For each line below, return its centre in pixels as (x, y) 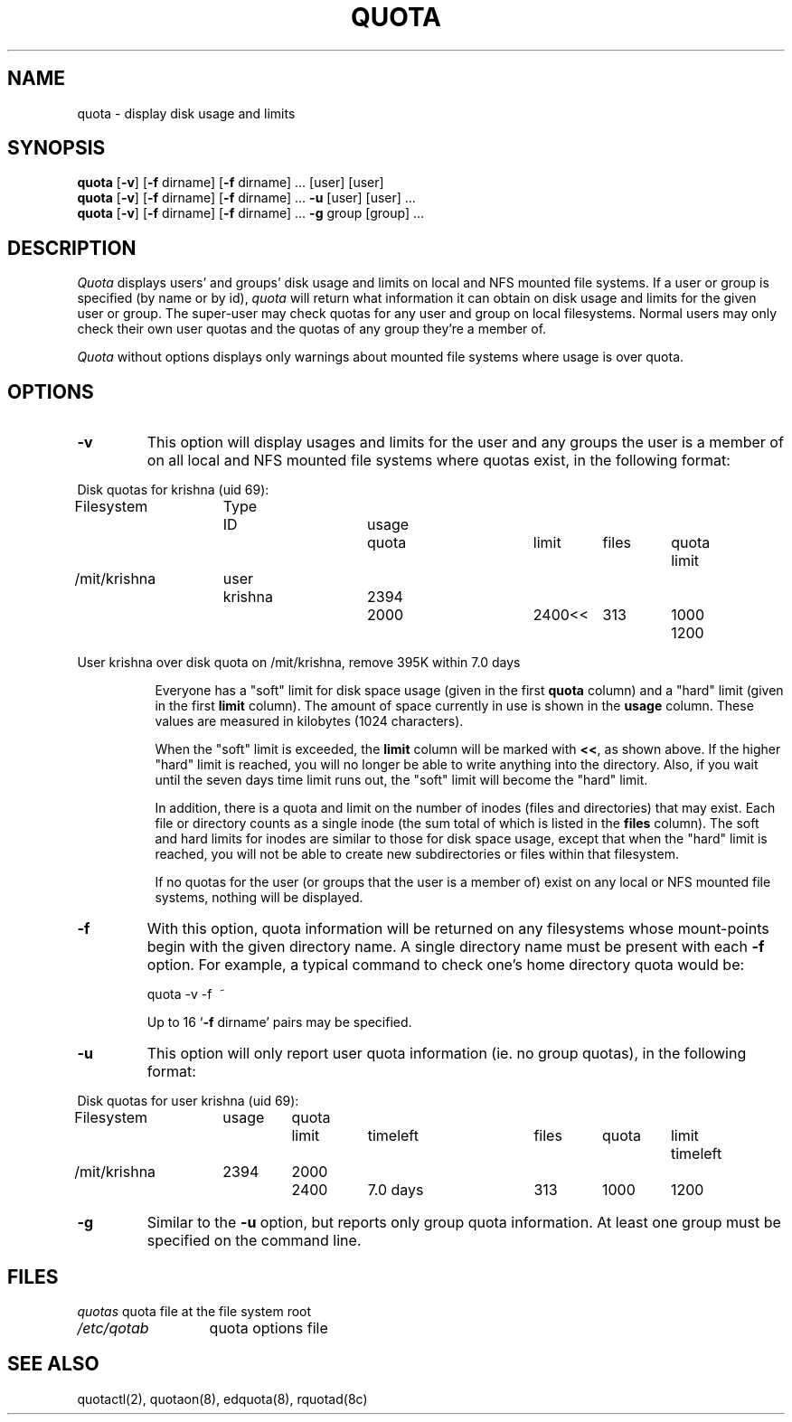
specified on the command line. (254, 1241)
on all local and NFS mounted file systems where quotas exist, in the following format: (438, 461)
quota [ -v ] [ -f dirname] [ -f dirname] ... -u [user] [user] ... (246, 198)
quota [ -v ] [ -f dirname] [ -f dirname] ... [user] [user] (231, 183)
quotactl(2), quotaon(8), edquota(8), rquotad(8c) (222, 1398)
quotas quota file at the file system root (194, 1311)
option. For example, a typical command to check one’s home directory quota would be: (446, 965)
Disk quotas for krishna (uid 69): (173, 490)
